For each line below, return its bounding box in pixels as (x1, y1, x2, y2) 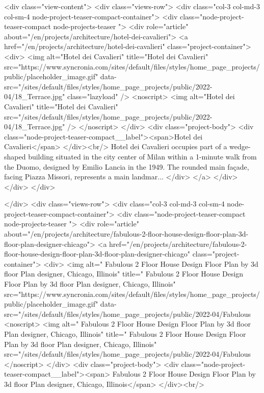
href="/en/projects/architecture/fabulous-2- (109, 238, 247, 249)
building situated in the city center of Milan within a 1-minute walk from (28, 151, 257, 161)
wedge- (229, 141, 251, 152)
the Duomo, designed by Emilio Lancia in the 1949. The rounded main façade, (4, 161, 249, 172)
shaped (4, 151, 26, 161)
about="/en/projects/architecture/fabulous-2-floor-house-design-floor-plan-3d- (4, 228, 249, 239)
